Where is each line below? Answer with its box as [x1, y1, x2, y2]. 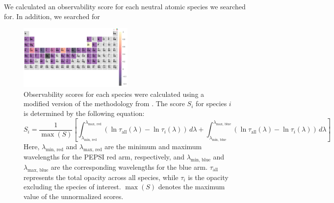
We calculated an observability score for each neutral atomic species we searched [4, 1, 246, 11]
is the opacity [188, 172, 229, 182]
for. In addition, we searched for [4, 11, 100, 21]
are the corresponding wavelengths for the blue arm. [51, 161, 208, 172]
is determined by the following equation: [24, 108, 145, 118]
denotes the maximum [158, 181, 225, 192]
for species [195, 98, 227, 109]
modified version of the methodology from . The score [24, 98, 185, 109]
